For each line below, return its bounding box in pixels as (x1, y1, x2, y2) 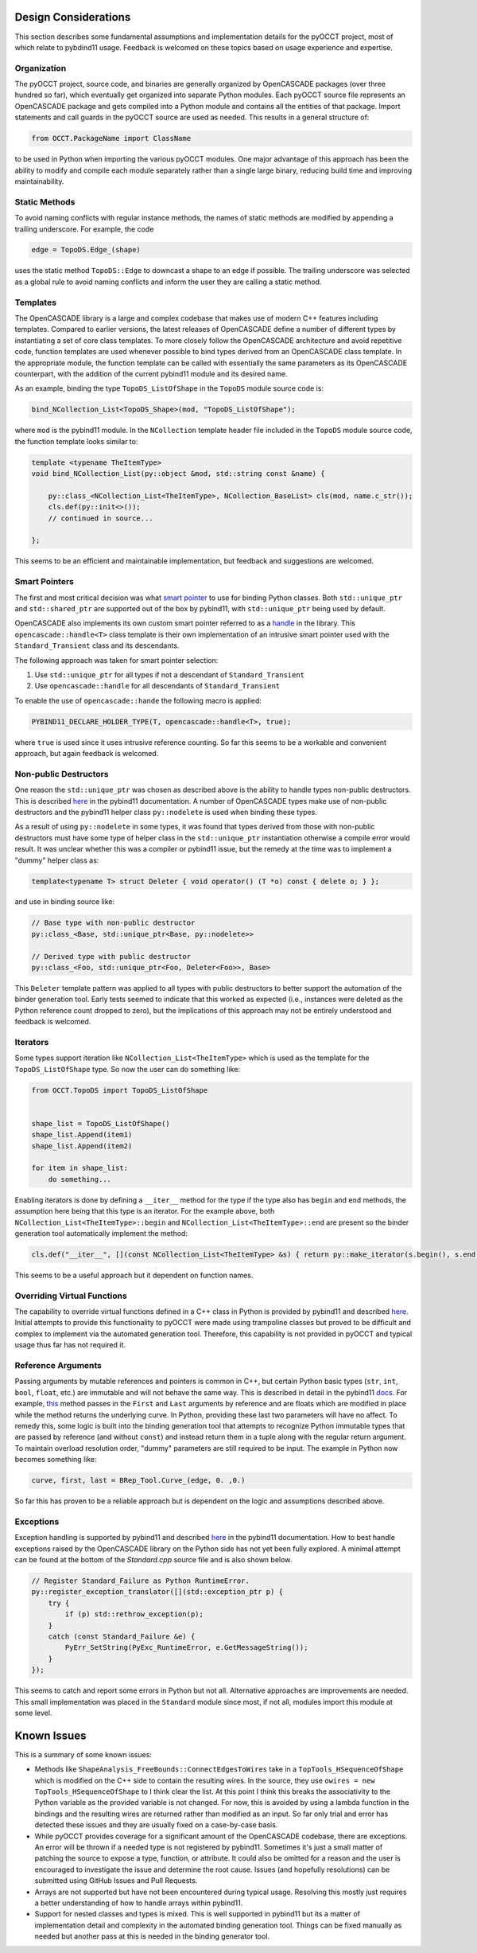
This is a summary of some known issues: (14, 1749, 153, 1759)
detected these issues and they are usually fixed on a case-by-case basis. (34, 1820, 278, 1830)
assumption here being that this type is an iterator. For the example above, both (14, 1206, 275, 1216)
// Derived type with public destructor (31, 952, 191, 961)
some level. (14, 1708, 52, 1717)
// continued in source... (48, 513, 154, 523)
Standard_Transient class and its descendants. (14, 641, 180, 650)
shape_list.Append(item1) (31, 1130, 133, 1140)
